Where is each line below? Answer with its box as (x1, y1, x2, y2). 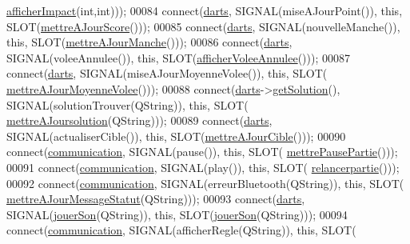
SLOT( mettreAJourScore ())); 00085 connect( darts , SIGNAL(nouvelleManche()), (6, 18, 400, 34)
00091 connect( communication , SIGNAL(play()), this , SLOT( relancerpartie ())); (6, 158, 400, 175)
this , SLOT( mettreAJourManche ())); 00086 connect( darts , (6, 34, 293, 50)
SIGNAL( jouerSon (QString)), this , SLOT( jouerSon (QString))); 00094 (6, 206, 348, 222)
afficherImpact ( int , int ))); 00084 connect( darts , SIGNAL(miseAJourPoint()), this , (6, 2, 403, 18)
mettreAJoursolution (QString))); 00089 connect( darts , (6, 112, 273, 129)
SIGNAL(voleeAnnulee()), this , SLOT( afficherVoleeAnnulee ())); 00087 (6, 49, 350, 66)
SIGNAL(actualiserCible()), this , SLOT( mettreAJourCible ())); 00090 (6, 127, 346, 144)
